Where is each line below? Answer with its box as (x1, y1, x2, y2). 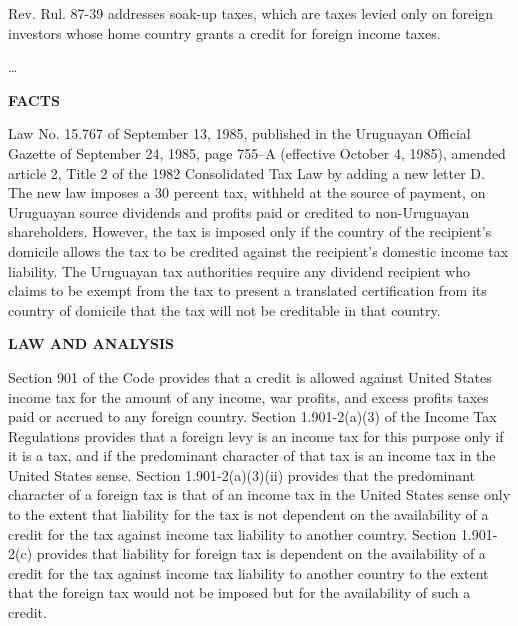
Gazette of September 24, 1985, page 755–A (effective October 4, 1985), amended (8, 142, 506, 163)
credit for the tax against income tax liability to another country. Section (8, 523, 457, 544)
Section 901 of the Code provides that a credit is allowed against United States (8, 366, 492, 387)
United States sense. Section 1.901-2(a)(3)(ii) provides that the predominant (8, 464, 476, 485)
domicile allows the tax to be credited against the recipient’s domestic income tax (8, 240, 509, 261)
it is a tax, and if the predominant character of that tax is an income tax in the (8, 445, 496, 466)
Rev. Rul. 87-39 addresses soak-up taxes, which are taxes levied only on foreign (8, 3, 494, 23)
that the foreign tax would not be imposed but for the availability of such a (8, 582, 471, 603)
